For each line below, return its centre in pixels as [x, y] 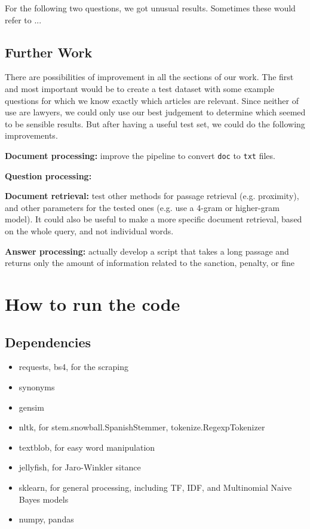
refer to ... [23, 19]
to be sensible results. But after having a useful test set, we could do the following [155, 123]
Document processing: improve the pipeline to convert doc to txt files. [140, 155]
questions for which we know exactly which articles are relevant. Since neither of [152, 100]
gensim [31, 407]
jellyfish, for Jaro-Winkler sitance [80, 467]
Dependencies [48, 342]
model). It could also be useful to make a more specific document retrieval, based [154, 219]
